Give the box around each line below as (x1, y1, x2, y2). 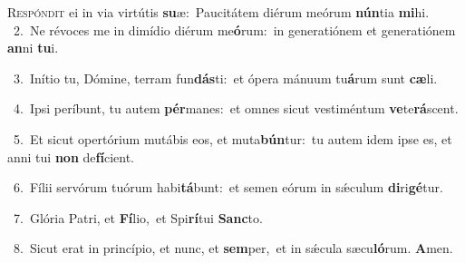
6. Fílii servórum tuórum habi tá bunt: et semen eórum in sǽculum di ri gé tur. (13, 178, 443, 197)
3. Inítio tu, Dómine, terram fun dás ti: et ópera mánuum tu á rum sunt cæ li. (13, 68, 438, 87)
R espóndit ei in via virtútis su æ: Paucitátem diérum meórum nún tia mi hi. (7, 3, 430, 21)
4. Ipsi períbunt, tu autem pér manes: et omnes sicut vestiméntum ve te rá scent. (13, 99, 459, 118)
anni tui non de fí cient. (7, 147, 134, 166)
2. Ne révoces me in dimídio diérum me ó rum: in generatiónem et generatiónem (13, 20, 456, 39)
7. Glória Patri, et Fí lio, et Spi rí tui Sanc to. (13, 208, 263, 227)
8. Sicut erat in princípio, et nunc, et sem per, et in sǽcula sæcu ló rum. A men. (13, 239, 453, 258)
